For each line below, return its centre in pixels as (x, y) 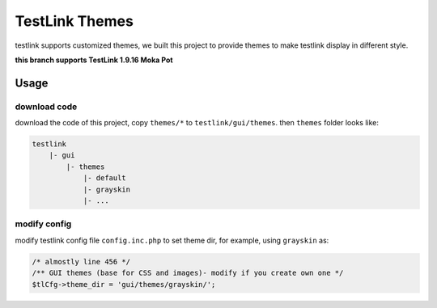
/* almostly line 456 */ (81, 262)
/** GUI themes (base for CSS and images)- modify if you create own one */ (188, 273)
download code (46, 107)
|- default (105, 178)
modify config (43, 224)
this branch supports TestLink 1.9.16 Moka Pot (94, 60)
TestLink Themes (74, 21)
